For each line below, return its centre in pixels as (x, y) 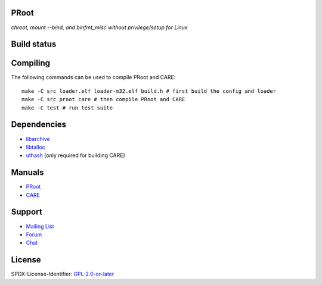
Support (27, 212)
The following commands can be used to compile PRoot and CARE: (93, 77)
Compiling (31, 63)
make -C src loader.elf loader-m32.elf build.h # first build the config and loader (149, 91)
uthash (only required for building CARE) (75, 155)
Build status (34, 44)
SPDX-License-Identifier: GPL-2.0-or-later (63, 274)
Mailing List (40, 226)
